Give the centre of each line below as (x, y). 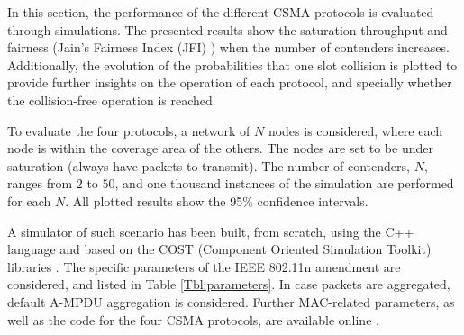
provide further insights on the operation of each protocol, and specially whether (230, 82)
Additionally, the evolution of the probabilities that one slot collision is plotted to (232, 64)
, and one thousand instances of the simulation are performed (284, 183)
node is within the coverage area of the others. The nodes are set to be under (220, 148)
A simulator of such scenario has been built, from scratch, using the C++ (211, 231)
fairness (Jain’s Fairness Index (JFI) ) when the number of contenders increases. (228, 47)
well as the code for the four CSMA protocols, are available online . (193, 319)
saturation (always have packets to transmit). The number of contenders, (209, 165)
